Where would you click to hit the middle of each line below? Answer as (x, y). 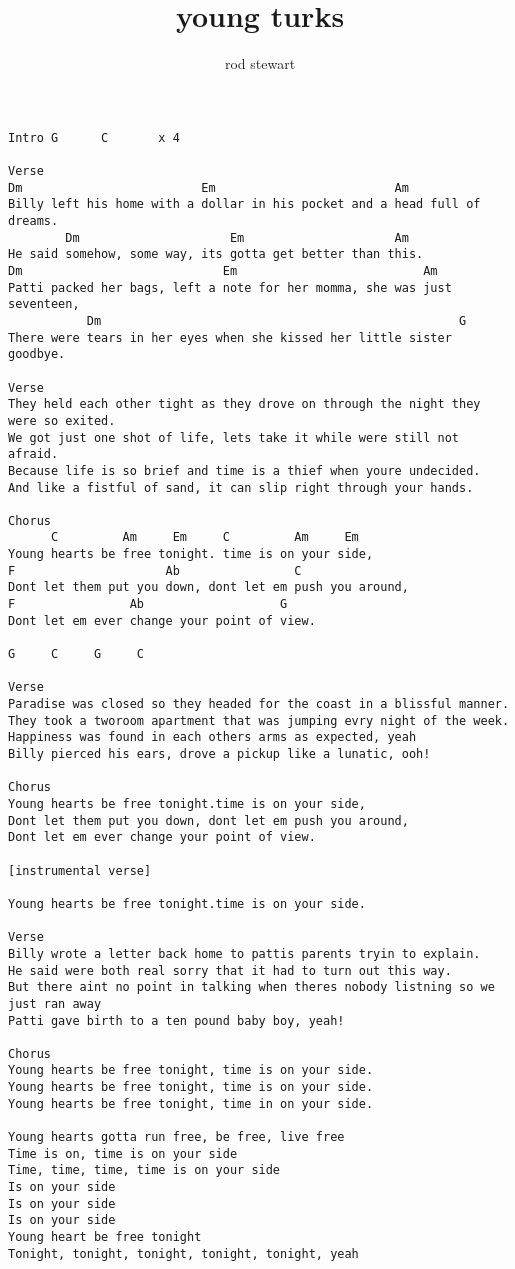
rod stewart (260, 63)
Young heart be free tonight (105, 1237)
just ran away (55, 1003)
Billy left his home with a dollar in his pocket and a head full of (244, 204)
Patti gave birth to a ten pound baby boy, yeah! (176, 1020)
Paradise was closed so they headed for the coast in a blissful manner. (259, 704)
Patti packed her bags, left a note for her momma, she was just (230, 287)
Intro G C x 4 (94, 137)
